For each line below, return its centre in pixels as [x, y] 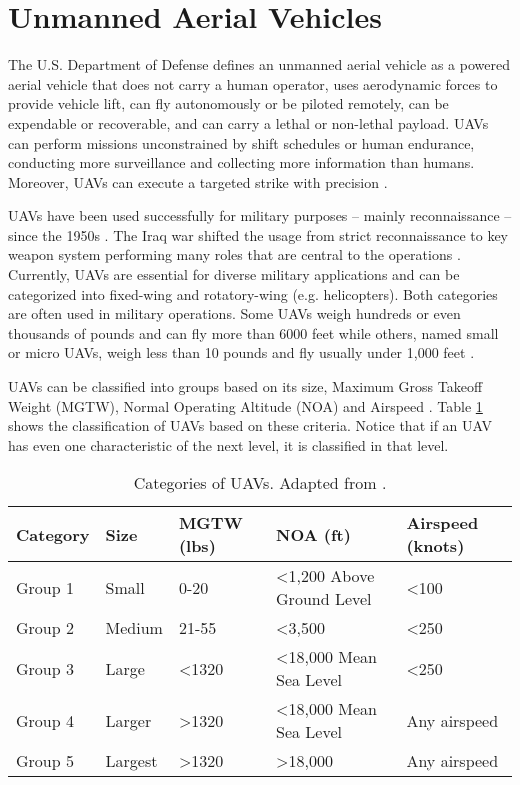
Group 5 [45, 761]
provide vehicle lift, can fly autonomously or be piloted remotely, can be [228, 103]
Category [53, 534]
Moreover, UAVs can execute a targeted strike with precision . [198, 181]
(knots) [435, 546]
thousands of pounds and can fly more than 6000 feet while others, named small [253, 332]
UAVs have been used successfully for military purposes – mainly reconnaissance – [260, 215]
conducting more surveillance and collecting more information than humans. [241, 162]
